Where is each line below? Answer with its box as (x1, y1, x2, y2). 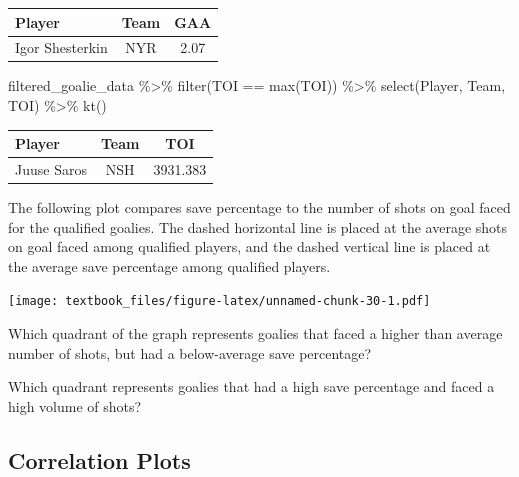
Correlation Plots (8, 444, 191, 475)
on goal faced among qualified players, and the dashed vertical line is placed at (8, 236, 491, 257)
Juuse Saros (15, 158, 87, 179)
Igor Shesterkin (15, 37, 108, 58)
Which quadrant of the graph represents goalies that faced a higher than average (8, 323, 503, 344)
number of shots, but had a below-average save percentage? (8, 342, 372, 363)
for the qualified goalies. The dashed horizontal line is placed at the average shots (8, 216, 508, 237)
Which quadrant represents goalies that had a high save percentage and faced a (8, 376, 495, 397)
